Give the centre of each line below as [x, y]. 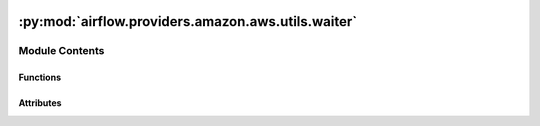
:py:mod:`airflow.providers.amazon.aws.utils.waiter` [188, 21]
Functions [40, 77]
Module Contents [61, 51]
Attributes [40, 103]
